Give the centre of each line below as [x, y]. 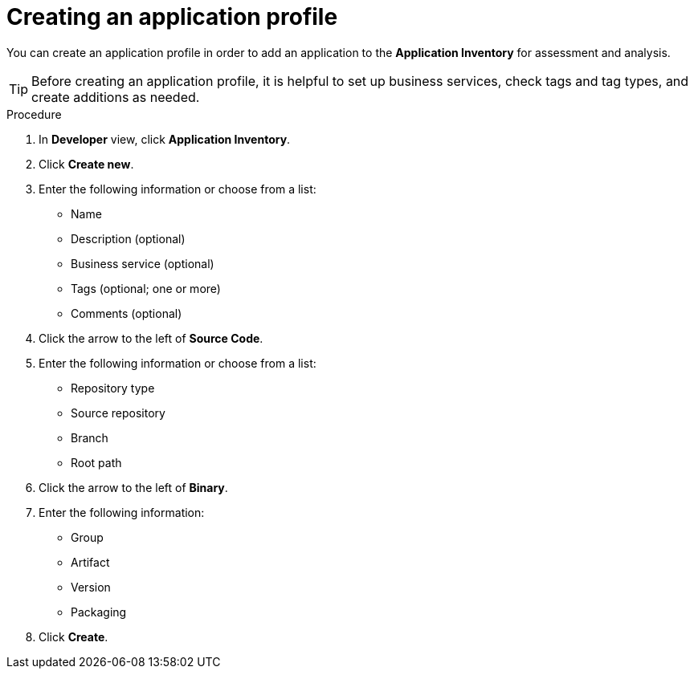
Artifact [90, 562]
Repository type [113, 388]
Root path [96, 462]
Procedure [34, 114]
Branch [90, 437]
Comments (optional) [127, 313]
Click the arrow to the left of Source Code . [151, 338]
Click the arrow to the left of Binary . [133, 487]
